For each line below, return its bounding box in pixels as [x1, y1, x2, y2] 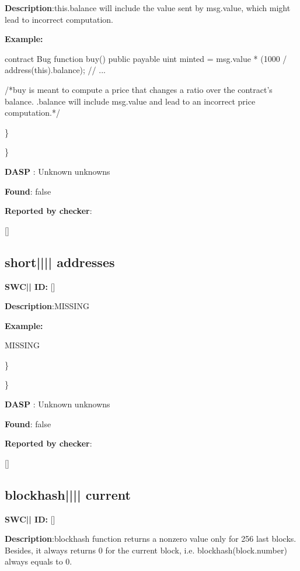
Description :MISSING [5, 300, 89, 312]
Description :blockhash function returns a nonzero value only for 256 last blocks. [5, 532, 296, 545]
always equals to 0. [5, 555, 72, 567]
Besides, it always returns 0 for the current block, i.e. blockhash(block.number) [5, 544, 287, 556]
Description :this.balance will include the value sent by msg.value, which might [5, 2, 291, 13]
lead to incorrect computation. [5, 13, 113, 25]
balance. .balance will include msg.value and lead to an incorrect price [5, 95, 256, 107]
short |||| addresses [5, 252, 115, 271]
